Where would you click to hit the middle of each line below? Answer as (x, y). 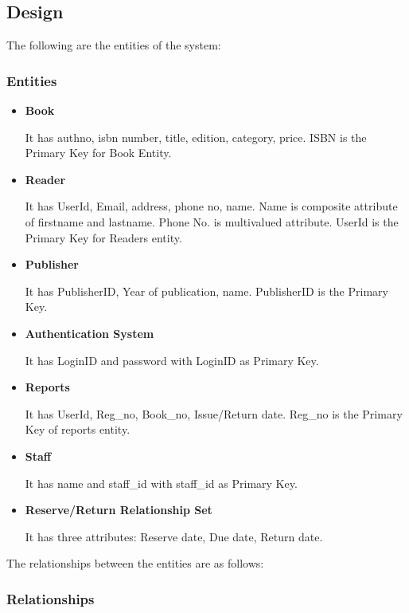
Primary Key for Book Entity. (98, 153)
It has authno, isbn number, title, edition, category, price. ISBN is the (196, 137)
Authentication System (90, 333)
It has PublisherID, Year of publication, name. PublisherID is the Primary (206, 291)
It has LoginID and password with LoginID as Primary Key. (172, 360)
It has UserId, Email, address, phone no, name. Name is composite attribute (211, 206)
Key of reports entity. (78, 429)
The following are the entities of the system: (114, 45)
